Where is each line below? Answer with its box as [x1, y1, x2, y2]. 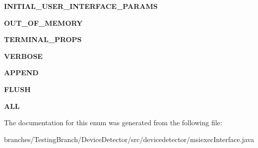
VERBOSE [4, 50, 43, 61]
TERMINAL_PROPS [4, 34, 82, 45]
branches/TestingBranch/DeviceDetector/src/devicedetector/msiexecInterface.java [4, 134, 254, 144]
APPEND [4, 67, 39, 78]
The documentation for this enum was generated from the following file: [4, 117, 222, 128]
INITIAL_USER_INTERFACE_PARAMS [4, 1, 158, 11]
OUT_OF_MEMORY [4, 17, 83, 28]
